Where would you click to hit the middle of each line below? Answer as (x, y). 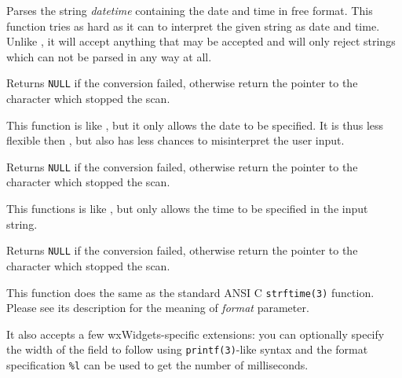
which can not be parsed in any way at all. (109, 56)
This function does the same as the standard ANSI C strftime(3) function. (190, 292)
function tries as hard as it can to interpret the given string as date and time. (193, 26)
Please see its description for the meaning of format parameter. (158, 308)
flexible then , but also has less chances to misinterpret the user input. (175, 140)
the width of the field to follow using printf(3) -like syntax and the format (187, 349)
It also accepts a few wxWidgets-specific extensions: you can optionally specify (196, 334)
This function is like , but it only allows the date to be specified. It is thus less (195, 125)
